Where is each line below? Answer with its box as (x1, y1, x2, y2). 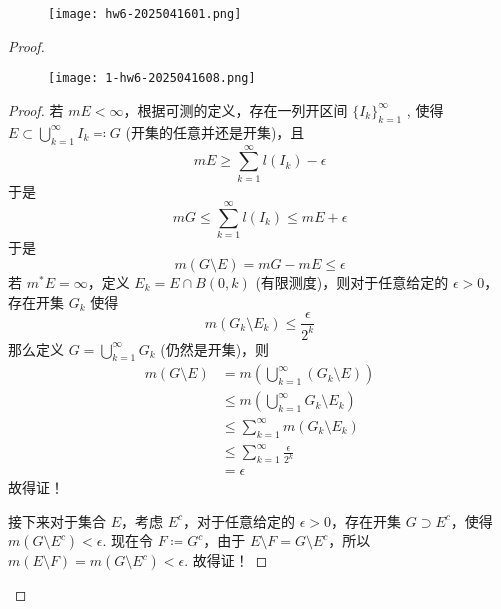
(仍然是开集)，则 (160, 338, 270, 359)
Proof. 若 (8, 99, 64, 120)
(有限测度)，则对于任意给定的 (255, 271, 449, 292)
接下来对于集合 (8, 510, 106, 531)
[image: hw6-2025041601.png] (48, 7, 242, 21)
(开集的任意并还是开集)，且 (125, 121, 305, 142)
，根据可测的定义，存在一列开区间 (123, 99, 348, 120)
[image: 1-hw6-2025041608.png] (48, 71, 256, 86)
